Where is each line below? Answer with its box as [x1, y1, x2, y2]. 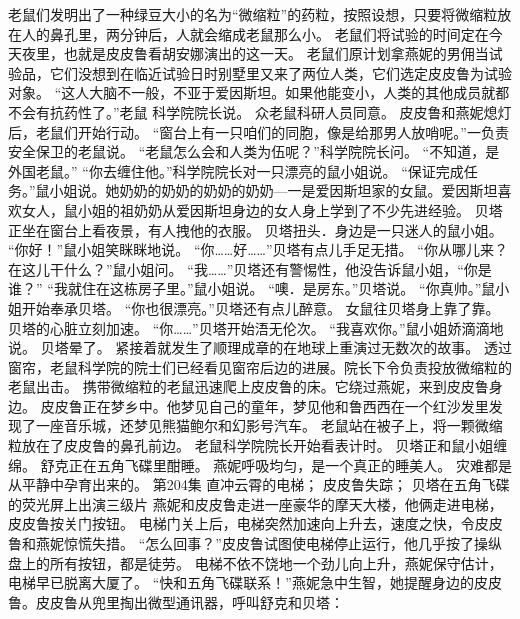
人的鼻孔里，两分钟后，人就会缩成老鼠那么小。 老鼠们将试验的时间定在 [21, 23, 489, 44]
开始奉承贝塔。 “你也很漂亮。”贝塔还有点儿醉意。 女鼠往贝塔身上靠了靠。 [21, 297, 500, 318]
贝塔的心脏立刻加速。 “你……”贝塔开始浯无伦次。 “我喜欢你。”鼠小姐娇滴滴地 [8, 317, 504, 338]
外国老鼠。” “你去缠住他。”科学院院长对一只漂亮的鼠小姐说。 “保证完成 [8, 160, 464, 181]
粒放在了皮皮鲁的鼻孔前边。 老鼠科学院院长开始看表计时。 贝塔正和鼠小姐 [8, 435, 494, 456]
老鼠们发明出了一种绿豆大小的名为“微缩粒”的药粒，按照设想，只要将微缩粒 [8, 4, 498, 24]
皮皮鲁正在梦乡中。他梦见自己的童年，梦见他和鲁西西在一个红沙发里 [40, 395, 489, 416]
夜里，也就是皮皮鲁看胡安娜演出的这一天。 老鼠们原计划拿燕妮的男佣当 [21, 43, 489, 64]
